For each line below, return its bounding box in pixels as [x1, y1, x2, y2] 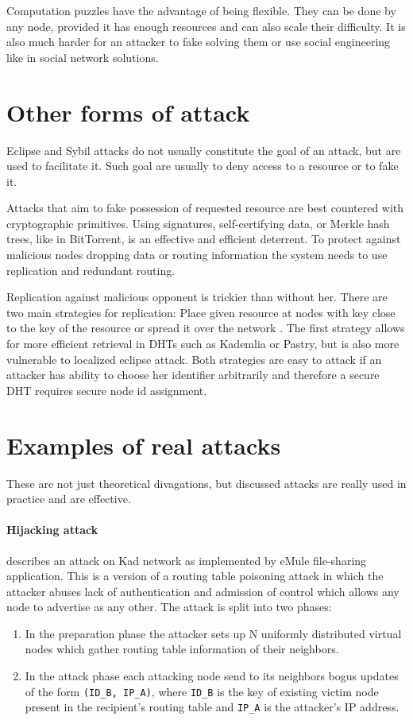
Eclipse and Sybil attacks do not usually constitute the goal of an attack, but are [6, 141, 401, 158]
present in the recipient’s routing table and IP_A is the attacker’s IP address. [25, 699, 399, 715]
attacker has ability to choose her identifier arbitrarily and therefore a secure [6, 366, 380, 383]
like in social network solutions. [6, 48, 159, 65]
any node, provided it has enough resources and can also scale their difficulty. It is [6, 17, 406, 34]
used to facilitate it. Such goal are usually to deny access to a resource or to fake [6, 157, 399, 174]
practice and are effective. [6, 490, 131, 507]
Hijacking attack [6, 521, 98, 538]
